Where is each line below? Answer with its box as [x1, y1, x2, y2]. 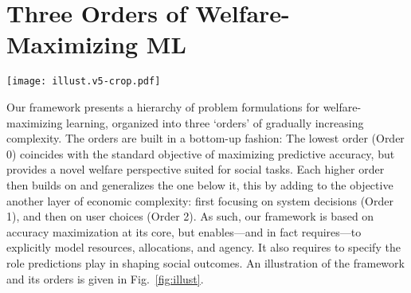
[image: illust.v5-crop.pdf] [6, 76, 161, 88]
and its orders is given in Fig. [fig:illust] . [6, 270, 204, 287]
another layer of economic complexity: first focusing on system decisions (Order [6, 192, 393, 209]
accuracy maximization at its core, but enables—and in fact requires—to [6, 223, 362, 240]
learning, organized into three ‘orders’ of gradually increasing [66, 114, 364, 131]
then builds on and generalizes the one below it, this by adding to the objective [6, 176, 393, 193]
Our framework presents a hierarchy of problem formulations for [6, 98, 319, 115]
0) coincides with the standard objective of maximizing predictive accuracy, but [6, 145, 395, 162]
